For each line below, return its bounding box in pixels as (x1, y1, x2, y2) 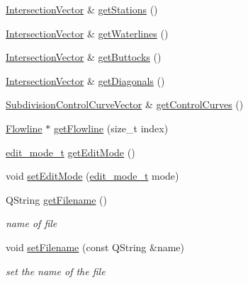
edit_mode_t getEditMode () (6, 144, 135, 159)
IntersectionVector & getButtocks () (6, 50, 162, 64)
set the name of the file (6, 263, 106, 278)
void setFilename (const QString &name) (6, 239, 185, 254)
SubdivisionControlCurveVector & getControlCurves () (6, 97, 244, 112)
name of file (6, 216, 57, 231)
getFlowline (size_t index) (53, 120, 169, 135)
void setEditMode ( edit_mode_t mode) (6, 168, 179, 183)
